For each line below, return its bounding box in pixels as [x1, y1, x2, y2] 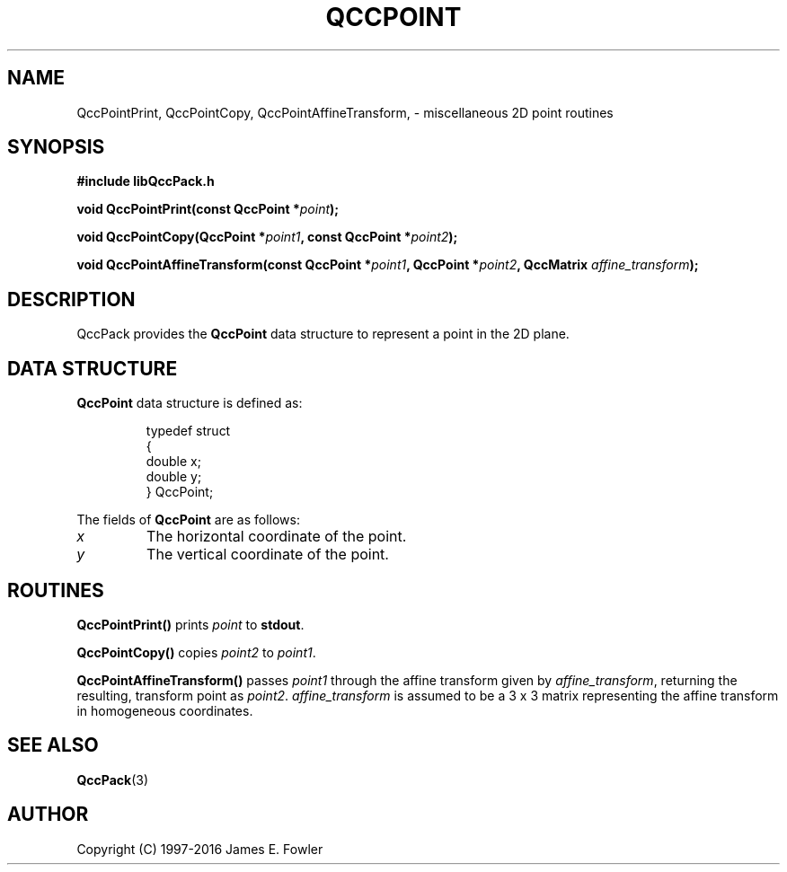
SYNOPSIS [7, 136, 105, 159]
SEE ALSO [7, 734, 99, 757]
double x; [146, 454, 201, 470]
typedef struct [146, 423, 231, 439]
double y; [146, 469, 202, 485]
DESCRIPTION [7, 287, 136, 311]
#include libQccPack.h [76, 173, 215, 189]
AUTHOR [7, 803, 89, 826]
